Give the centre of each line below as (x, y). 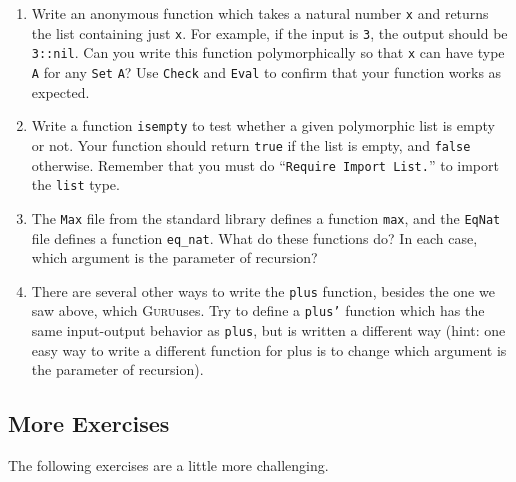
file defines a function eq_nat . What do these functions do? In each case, (254, 237)
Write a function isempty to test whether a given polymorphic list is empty (263, 125)
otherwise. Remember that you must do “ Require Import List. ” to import (265, 164)
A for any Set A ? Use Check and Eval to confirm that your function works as (266, 71)
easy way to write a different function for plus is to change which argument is (269, 349)
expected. (60, 91)
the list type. (75, 184)
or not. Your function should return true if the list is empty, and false (251, 144)
